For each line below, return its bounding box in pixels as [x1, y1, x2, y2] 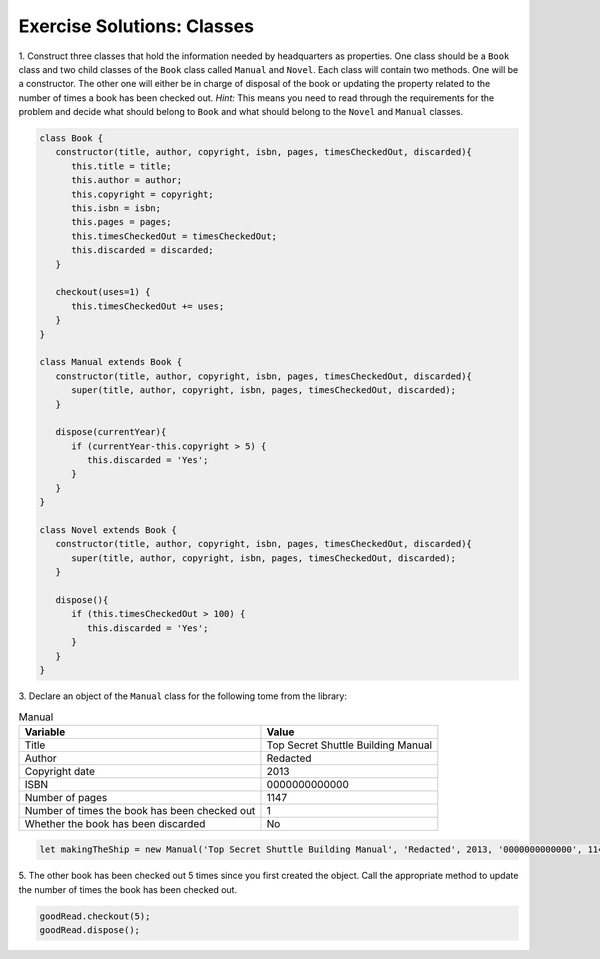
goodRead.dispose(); [39, 925, 140, 936]
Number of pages [24, 790, 108, 804]
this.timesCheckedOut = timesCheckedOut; [71, 230, 277, 242]
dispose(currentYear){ [55, 426, 167, 438]
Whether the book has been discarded [24, 816, 206, 830]
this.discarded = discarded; [71, 245, 214, 256]
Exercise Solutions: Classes [18, 15, 255, 37]
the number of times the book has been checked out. [18, 883, 238, 895]
